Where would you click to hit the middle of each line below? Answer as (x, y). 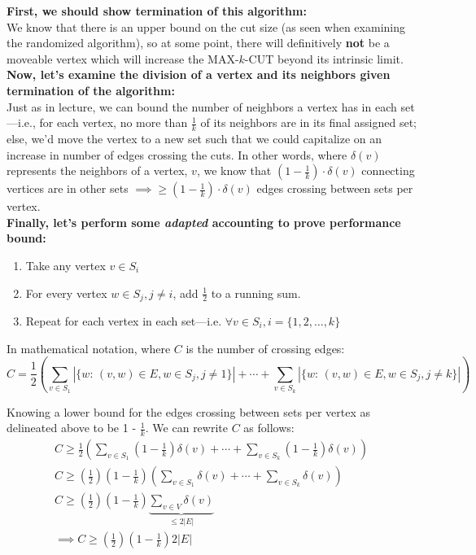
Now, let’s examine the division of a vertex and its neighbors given (199, 74)
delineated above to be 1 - (72, 428)
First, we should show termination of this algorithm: (157, 11)
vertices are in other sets (68, 188)
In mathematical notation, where (89, 348)
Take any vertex (66, 265)
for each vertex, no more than (114, 122)
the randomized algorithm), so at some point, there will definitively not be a (198, 43)
